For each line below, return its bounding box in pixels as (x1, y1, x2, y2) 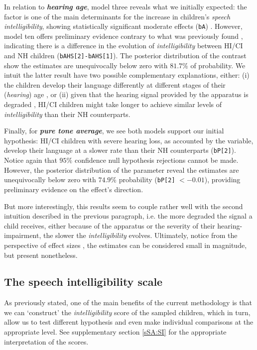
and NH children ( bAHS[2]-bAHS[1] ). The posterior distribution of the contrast (4, 50, 247, 61)
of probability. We (190, 60, 246, 70)
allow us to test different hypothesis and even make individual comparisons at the (4, 317, 254, 327)
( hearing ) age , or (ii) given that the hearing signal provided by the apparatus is (4, 89, 249, 100)
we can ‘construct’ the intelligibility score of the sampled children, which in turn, (4, 307, 251, 317)
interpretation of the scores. (4, 336, 89, 347)
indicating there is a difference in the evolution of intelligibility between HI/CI (4, 40, 243, 51)
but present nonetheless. (4, 249, 78, 260)
